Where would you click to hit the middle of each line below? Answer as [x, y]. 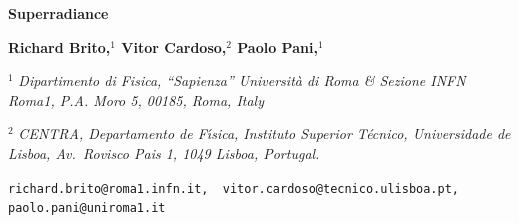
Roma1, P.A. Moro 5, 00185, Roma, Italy [136, 99]
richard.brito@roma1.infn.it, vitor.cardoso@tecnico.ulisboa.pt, [234, 188]
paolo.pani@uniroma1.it [87, 208]
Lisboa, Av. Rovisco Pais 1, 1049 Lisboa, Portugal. [164, 152]
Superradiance [58, 13]
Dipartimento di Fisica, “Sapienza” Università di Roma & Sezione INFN [242, 80]
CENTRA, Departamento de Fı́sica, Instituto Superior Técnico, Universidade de [264, 133]
